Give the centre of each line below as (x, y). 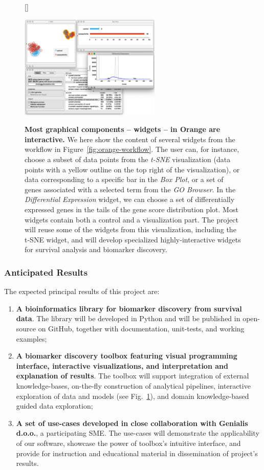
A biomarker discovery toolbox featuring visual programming (127, 356)
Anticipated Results (46, 272)
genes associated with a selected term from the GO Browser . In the (130, 189)
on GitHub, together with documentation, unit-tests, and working (141, 328)
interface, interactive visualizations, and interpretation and (122, 365)
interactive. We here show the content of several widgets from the (130, 139)
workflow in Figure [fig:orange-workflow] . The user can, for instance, (132, 149)
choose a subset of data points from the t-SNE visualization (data (128, 159)
